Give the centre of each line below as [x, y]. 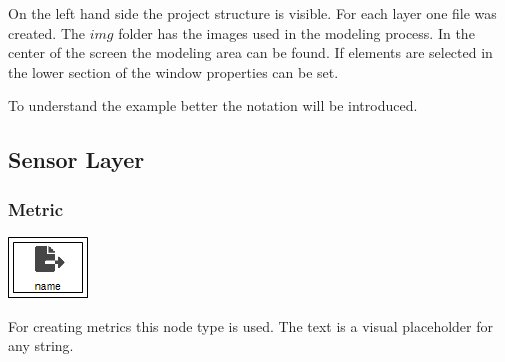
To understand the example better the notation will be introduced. [213, 105]
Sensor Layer [76, 159]
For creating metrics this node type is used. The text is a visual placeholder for [251, 325]
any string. [41, 345]
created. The [47, 32]
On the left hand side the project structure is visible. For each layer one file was [252, 13]
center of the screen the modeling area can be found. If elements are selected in [250, 52]
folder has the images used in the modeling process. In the [296, 32]
